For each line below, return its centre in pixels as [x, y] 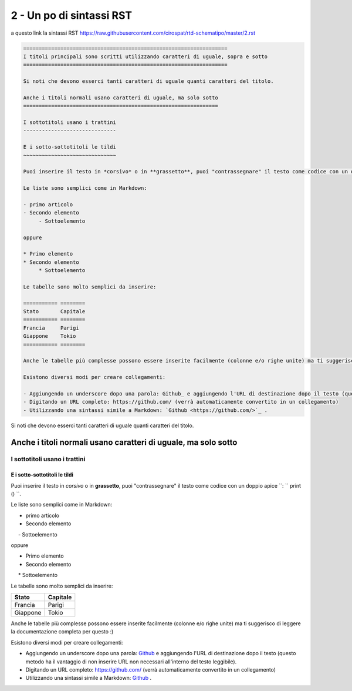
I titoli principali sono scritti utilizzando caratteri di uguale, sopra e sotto [145, 56]
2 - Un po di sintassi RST [72, 15]
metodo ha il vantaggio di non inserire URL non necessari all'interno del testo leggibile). [131, 662]
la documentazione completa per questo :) [62, 632]
